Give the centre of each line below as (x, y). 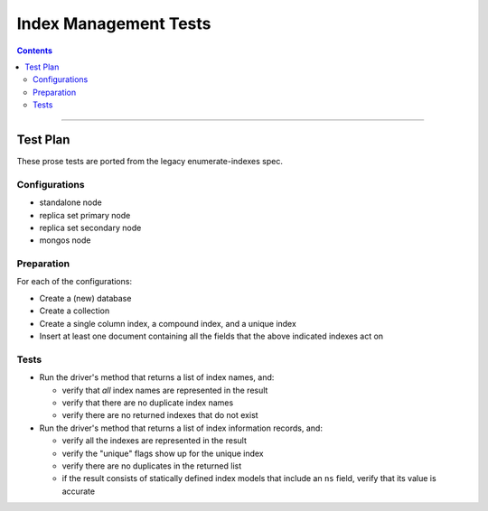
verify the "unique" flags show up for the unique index (163, 453)
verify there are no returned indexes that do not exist (160, 415)
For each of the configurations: (75, 282)
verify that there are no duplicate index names (148, 403)
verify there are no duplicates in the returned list (152, 466)
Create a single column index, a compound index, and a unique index (168, 323)
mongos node (65, 240)
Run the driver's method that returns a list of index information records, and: (181, 428)
